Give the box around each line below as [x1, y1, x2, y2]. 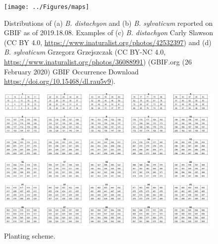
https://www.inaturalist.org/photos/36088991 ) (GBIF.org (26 [4, 57, 192, 67]
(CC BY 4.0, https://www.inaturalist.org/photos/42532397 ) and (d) [4, 37, 212, 47]
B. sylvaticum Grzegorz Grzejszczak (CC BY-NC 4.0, [4, 47, 166, 57]
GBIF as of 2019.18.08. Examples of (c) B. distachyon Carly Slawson [4, 27, 214, 38]
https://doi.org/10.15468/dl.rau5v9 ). [4, 76, 115, 86]
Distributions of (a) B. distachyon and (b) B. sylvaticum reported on [4, 17, 213, 28]
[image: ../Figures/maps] [4, 3, 89, 10]
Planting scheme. [4, 231, 55, 241]
